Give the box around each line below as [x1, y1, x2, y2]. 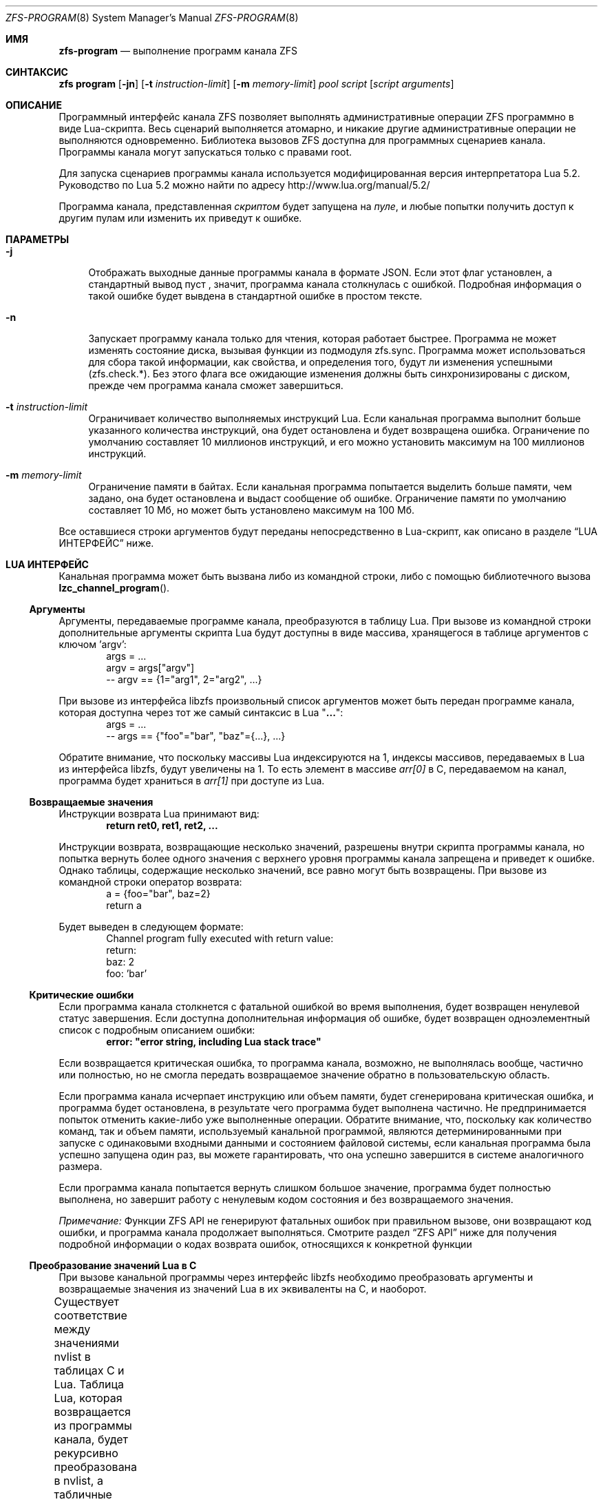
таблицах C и [54, 1364, 125, 1377]
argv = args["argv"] [106, 662, 195, 673]
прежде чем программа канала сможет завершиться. [88, 379, 343, 391]
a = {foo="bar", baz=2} [106, 888, 211, 899]
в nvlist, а [54, 1474, 103, 1487]
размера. [59, 1160, 103, 1172]
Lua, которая [54, 1391, 123, 1405]
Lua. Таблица [54, 1377, 124, 1391]
